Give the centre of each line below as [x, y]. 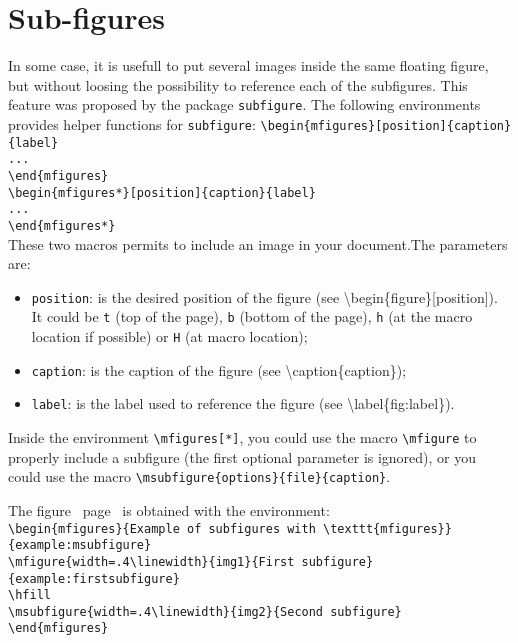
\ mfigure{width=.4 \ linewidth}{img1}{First [151, 561]
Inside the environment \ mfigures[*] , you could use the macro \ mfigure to [242, 437]
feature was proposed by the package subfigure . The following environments [244, 104]
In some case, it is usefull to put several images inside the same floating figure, [248, 65]
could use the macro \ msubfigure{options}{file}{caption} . [199, 476]
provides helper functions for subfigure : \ [138, 123]
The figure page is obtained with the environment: [169, 509]
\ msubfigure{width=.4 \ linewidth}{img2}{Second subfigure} [205, 611]
